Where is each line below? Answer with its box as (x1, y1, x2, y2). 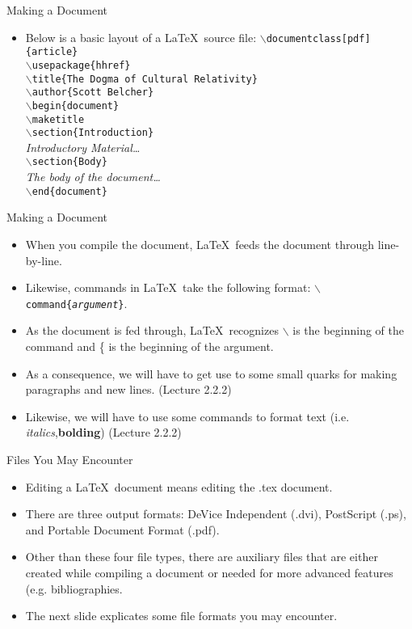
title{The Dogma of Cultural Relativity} (32, 73, 258, 85)
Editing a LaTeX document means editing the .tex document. (25, 478, 333, 495)
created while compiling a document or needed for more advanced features (25, 564, 393, 580)
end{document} (32, 185, 107, 197)
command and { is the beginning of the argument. (25, 337, 274, 354)
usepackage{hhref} (32, 59, 131, 71)
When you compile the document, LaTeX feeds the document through (25, 235, 374, 252)
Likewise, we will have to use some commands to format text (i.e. (25, 407, 350, 424)
